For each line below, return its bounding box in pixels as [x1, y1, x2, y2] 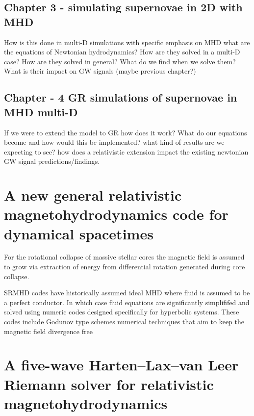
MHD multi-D [4, 104, 78, 119]
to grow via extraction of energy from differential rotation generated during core [4, 261, 245, 272]
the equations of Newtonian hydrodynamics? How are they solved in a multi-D [4, 47, 240, 57]
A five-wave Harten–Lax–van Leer [4, 355, 239, 375]
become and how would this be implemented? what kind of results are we [4, 137, 225, 147]
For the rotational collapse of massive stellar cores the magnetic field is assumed [4, 252, 245, 262]
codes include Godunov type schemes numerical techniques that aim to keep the [4, 316, 245, 326]
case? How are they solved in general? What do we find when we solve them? [4, 56, 236, 66]
